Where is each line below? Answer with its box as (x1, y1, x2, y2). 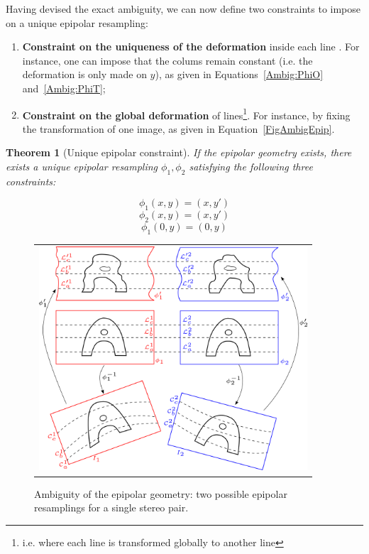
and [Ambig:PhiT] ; (22, 80, 106, 95)
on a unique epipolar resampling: (6, 15, 148, 30)
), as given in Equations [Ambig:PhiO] (155, 67, 324, 82)
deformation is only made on (22, 67, 147, 82)
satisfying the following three (189, 159, 313, 173)
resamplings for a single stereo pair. (34, 500, 189, 515)
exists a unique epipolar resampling (6, 159, 158, 173)
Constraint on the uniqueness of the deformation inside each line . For (22, 39, 360, 54)
